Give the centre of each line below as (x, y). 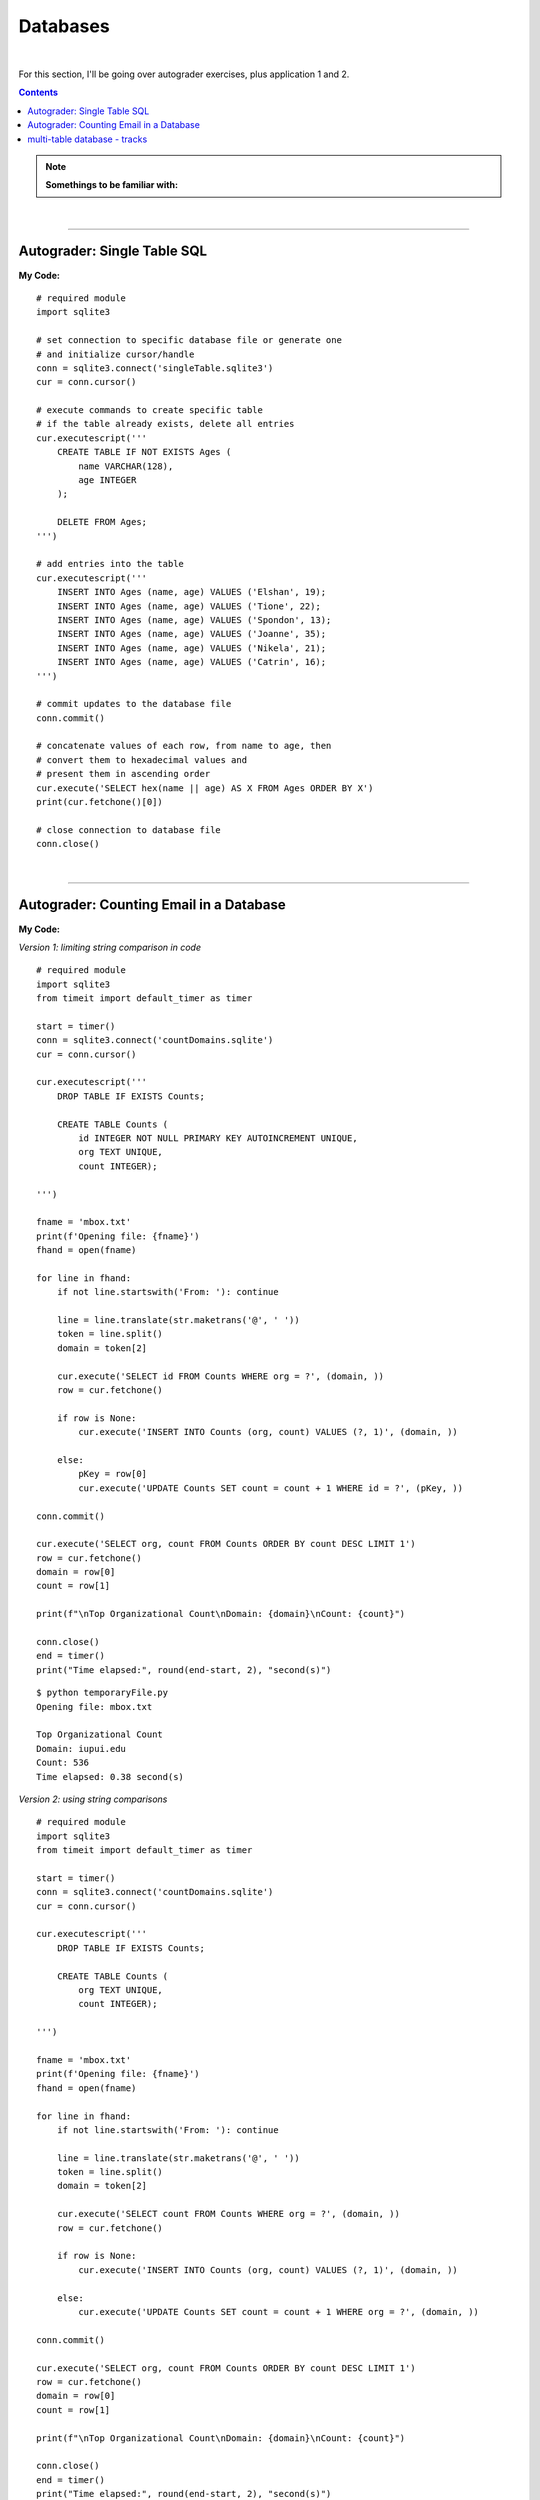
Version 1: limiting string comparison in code (110, 947)
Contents (38, 92)
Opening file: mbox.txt (94, 1706)
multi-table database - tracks (87, 139)
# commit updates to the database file (134, 704)
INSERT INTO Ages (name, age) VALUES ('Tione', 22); (189, 606)
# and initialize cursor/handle (115, 354)
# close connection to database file (129, 829)
